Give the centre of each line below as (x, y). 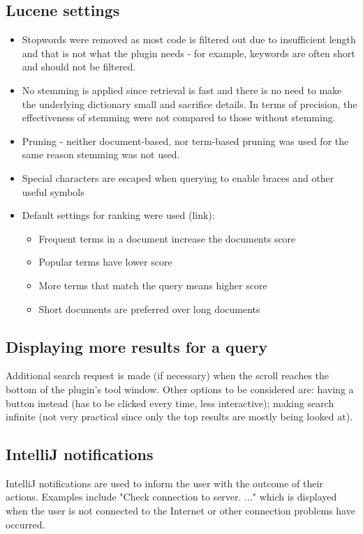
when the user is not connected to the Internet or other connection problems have (180, 511)
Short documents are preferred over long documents (149, 308)
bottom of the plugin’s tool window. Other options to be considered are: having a (180, 389)
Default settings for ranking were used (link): (118, 215)
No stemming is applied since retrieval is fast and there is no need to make (182, 90)
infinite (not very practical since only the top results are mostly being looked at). (179, 417)
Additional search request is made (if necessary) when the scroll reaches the (168, 375)
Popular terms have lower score (105, 262)
